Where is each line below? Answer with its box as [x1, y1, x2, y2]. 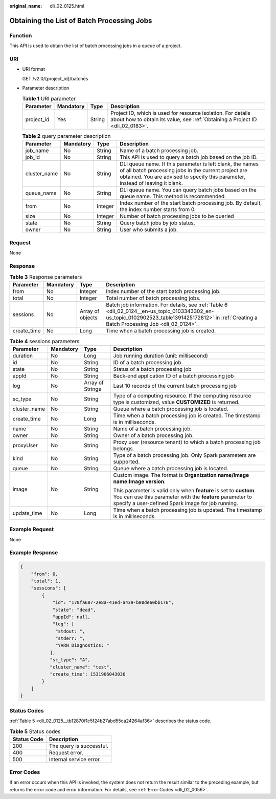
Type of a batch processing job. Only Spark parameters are [113, 451, 256, 458]
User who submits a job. [119, 226, 178, 233]
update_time [12, 510, 42, 517]
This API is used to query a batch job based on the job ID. [119, 154, 258, 161]
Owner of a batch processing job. [113, 432, 194, 439]
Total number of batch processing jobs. [105, 295, 201, 302]
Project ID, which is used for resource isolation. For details [110, 109, 250, 116]
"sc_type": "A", [50, 657, 90, 663]
